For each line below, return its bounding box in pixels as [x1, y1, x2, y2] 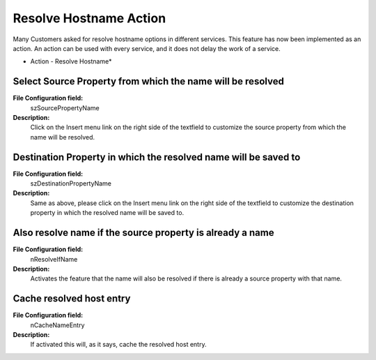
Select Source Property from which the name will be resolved [13, 75, 285, 87]
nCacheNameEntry [30, 321, 85, 329]
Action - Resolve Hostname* [30, 57, 112, 66]
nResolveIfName [30, 255, 78, 263]
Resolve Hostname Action [13, 10, 166, 26]
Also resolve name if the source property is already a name [13, 227, 274, 239]
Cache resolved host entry [13, 293, 131, 305]
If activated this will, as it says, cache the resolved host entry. [30, 340, 207, 349]
